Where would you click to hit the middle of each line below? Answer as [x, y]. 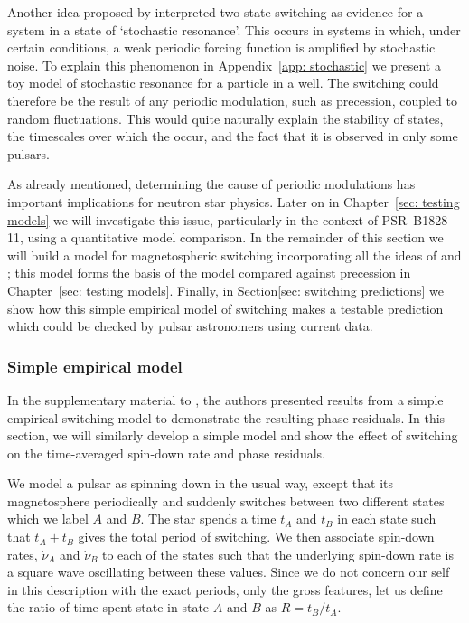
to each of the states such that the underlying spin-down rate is [278, 554]
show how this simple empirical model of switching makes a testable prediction [225, 308]
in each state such [387, 519]
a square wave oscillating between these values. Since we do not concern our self [229, 572]
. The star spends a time [208, 519]
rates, [23, 554]
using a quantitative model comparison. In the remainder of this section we [235, 237]
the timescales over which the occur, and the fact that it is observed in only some [233, 136]
